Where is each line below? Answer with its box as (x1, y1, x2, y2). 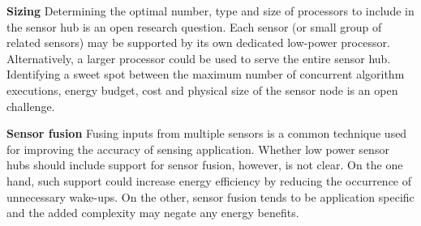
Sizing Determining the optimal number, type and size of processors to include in (6, 2, 415, 19)
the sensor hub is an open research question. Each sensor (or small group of (6, 18, 382, 35)
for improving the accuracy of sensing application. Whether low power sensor (6, 140, 389, 157)
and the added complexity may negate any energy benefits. (6, 204, 299, 221)
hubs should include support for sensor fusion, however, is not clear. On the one (6, 156, 403, 173)
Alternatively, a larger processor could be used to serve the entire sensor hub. (6, 49, 391, 66)
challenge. (6, 97, 55, 114)
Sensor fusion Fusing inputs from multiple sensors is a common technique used (6, 125, 407, 142)
